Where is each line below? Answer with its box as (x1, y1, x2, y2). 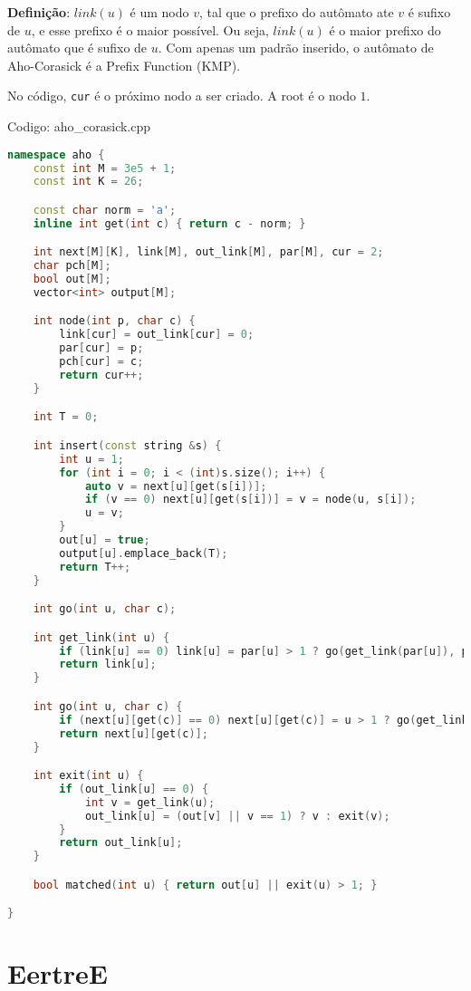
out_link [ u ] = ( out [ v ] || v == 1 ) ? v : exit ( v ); (84, 809, 390, 823)
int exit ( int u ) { (33, 769, 144, 783)
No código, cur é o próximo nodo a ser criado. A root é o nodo (7, 86, 356, 105)
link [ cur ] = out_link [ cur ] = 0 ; (59, 328, 255, 342)
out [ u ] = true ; (59, 534, 150, 547)
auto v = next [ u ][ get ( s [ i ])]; (84, 479, 267, 493)
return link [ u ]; (59, 658, 157, 671)
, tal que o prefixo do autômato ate (198, 3, 394, 21)
